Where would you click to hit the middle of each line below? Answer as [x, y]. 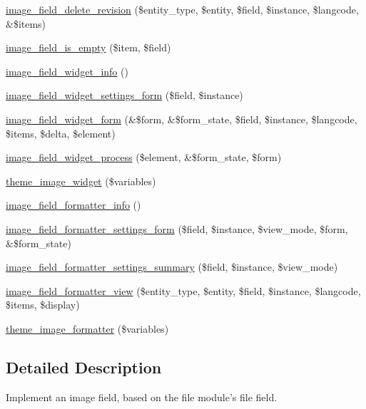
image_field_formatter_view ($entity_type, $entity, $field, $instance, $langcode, [183, 290]
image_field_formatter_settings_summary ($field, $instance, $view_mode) [172, 267]
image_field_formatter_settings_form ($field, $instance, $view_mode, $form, [177, 228]
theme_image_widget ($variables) [81, 181]
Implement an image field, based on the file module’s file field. [142, 397]
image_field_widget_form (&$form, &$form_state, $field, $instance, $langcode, [182, 119]
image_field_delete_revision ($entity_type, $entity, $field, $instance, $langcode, [182, 9]
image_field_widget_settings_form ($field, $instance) [124, 95]
